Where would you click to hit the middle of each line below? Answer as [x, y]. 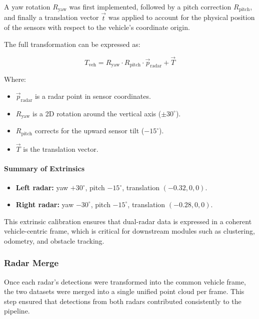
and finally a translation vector [51, 17]
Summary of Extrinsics [44, 168]
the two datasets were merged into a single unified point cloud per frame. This [124, 291]
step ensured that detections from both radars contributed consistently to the [123, 301]
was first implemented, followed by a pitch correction [150, 6]
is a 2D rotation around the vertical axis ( [97, 113]
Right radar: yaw [45, 204]
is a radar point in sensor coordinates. [93, 96]
